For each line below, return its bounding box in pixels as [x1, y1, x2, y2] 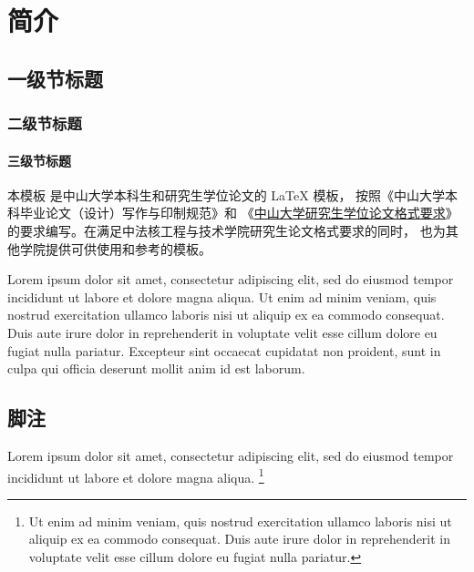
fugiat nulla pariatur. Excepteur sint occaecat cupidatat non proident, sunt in [7, 341, 441, 360]
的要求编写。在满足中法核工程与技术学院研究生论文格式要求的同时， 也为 [7, 220, 446, 240]
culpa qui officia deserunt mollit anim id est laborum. [7, 359, 305, 378]
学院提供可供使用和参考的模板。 [19, 239, 211, 258]
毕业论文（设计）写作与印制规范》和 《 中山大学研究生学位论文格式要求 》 [19, 203, 459, 222]
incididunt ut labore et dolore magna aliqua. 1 [7, 465, 264, 486]
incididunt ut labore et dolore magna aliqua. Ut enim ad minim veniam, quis [7, 287, 437, 306]
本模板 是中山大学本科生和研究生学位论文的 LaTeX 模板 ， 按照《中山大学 [7, 185, 446, 204]
